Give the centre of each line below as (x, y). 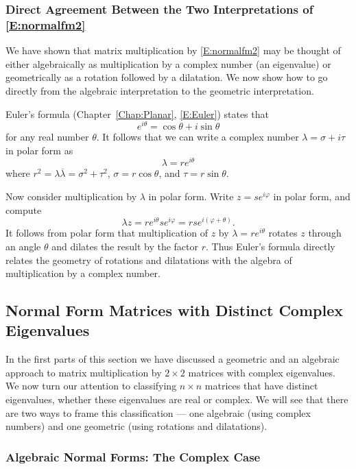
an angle (23, 246)
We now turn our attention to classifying (91, 386)
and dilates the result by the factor (125, 246)
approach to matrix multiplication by (84, 372)
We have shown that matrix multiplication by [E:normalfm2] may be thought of (173, 50)
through (325, 233)
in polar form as (39, 150)
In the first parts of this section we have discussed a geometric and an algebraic (173, 359)
